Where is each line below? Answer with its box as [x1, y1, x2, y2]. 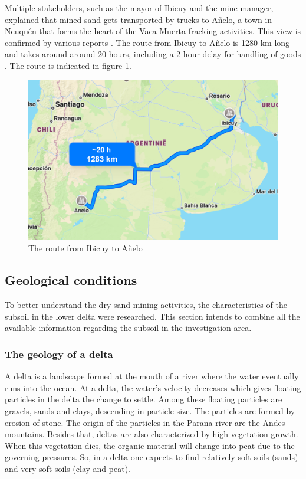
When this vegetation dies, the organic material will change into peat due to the [5, 439, 295, 451]
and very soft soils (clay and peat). [5, 462, 130, 474]
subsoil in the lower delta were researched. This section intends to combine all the [5, 310, 300, 322]
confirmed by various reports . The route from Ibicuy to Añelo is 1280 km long [5, 36, 290, 48]
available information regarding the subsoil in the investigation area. [5, 321, 252, 334]
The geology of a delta [5, 346, 113, 361]
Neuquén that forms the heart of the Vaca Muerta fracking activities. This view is [5, 25, 301, 37]
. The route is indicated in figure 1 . [5, 59, 131, 71]
